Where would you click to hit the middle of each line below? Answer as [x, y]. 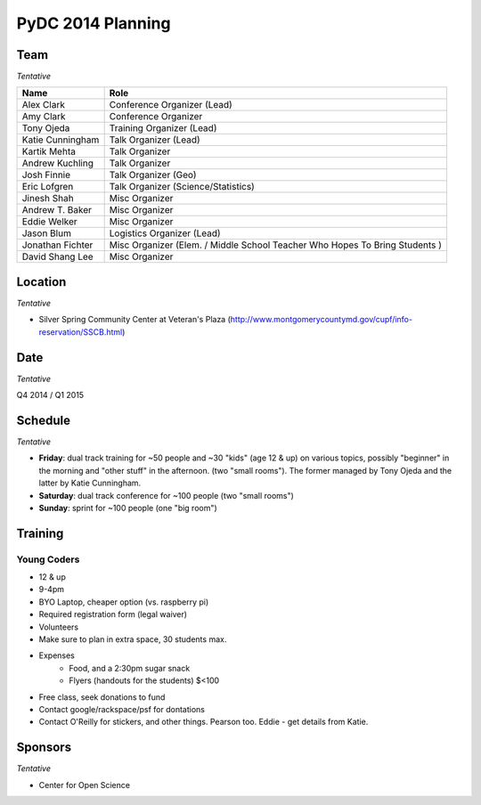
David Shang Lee [57, 256]
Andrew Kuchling [57, 163]
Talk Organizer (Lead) [155, 140]
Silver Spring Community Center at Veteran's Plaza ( [135, 320]
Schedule [44, 420]
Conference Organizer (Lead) [171, 105]
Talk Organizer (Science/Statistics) [182, 187]
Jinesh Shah [48, 199]
